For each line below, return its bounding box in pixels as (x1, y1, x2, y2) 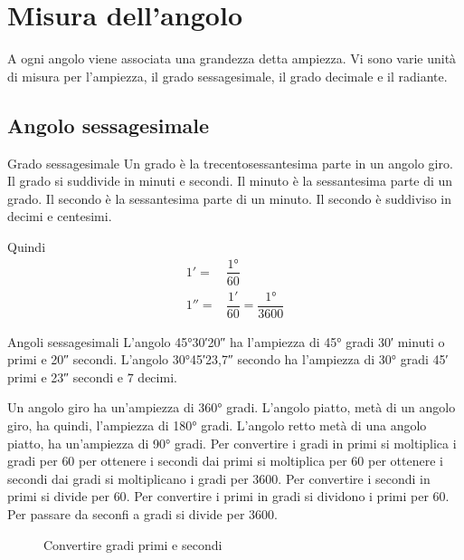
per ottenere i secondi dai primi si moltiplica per (79, 451, 347, 470)
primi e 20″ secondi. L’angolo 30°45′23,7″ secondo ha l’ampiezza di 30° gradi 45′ (7, 350, 449, 369)
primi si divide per (7, 487, 109, 506)
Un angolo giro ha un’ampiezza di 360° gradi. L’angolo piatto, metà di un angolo (7, 398, 456, 417)
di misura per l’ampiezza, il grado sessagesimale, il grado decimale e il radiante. (7, 66, 448, 85)
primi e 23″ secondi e (7, 367, 124, 386)
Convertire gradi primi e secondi (43, 535, 223, 554)
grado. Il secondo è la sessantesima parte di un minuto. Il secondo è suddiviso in (7, 188, 452, 208)
